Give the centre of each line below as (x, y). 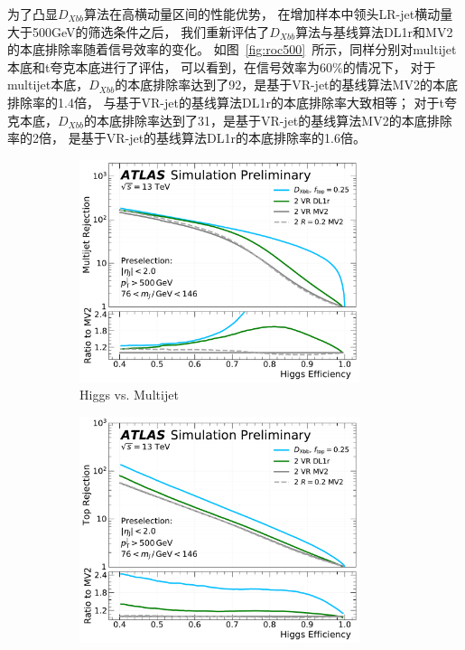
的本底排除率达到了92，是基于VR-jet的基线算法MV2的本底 (286, 85)
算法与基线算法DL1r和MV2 (374, 31)
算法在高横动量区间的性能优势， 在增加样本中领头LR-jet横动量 (268, 14)
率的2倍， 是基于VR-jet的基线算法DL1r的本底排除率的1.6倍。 (186, 138)
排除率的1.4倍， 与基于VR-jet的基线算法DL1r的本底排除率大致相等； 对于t (226, 102)
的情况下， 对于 (389, 66)
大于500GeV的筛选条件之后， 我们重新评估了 (139, 31)
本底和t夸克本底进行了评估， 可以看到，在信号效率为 (164, 66)
